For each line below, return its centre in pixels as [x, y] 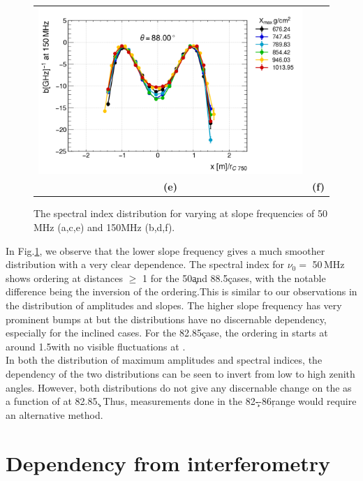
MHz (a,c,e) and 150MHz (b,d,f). [104, 227]
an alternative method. [54, 414]
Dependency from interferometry [168, 462]
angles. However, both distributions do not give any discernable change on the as [179, 387]
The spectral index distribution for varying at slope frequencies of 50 [180, 213]
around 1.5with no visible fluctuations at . [96, 346]
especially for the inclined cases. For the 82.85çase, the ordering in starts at [167, 333]
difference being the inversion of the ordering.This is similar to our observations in [181, 291]
